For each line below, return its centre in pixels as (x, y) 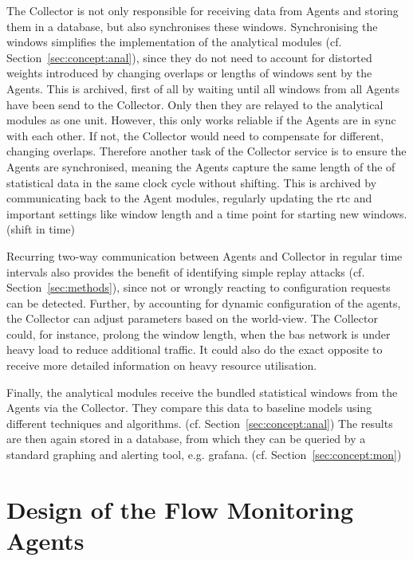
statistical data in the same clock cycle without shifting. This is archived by (192, 182)
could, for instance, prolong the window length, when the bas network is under (199, 333)
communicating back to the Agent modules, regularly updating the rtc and (189, 198)
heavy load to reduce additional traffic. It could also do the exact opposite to (195, 349)
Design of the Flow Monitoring (180, 509)
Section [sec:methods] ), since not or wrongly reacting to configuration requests (199, 287)
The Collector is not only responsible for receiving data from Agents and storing (203, 10)
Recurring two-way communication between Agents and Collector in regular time (205, 255)
